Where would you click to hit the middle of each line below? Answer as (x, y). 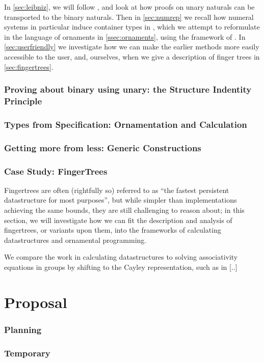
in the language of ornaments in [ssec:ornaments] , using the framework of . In (125, 36)
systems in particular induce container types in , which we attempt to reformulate (132, 27)
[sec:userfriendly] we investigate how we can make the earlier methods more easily (132, 47)
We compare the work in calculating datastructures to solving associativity (121, 257)
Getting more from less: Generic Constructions (103, 147)
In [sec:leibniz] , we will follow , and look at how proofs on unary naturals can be (129, 7)
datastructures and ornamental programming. (75, 240)
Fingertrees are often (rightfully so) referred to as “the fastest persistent (117, 190)
